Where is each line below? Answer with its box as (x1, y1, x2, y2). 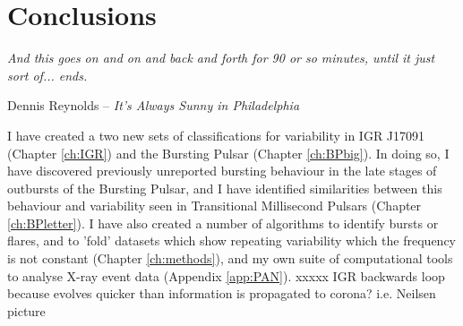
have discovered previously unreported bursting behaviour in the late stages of (7, 161, 437, 180)
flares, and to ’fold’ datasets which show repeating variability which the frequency (7, 231, 456, 250)
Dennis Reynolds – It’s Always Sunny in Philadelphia (7, 96, 300, 115)
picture (7, 301, 46, 320)
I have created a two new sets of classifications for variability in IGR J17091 (7, 125, 425, 144)
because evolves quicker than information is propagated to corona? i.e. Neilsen (7, 284, 436, 303)
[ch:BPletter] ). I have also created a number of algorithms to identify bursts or (7, 213, 439, 232)
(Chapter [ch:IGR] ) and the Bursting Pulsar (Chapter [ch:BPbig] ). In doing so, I (7, 143, 450, 162)
